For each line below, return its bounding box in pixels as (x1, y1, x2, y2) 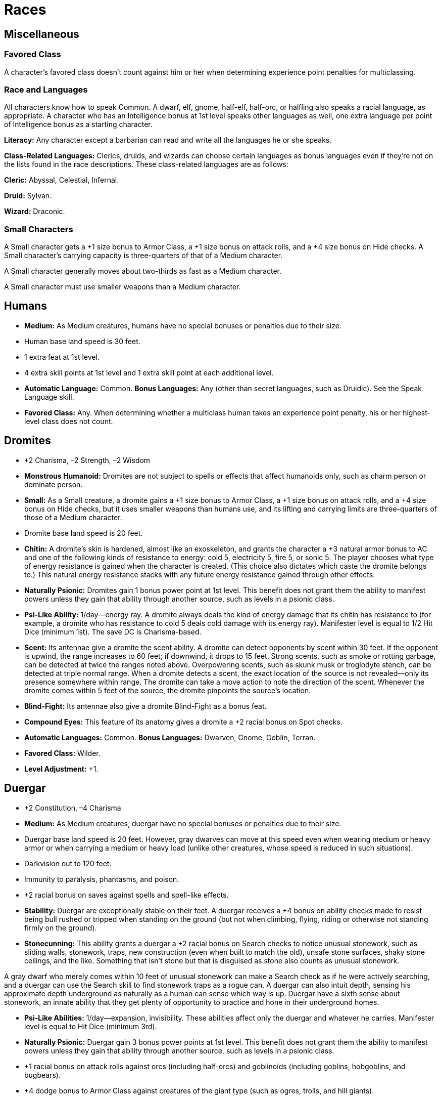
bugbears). (24, 1070, 61, 1079)
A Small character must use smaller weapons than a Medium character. (4, 282, 241, 291)
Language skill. (24, 392, 74, 401)
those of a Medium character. (24, 513, 122, 522)
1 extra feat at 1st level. (24, 352, 100, 361)
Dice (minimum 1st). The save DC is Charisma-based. (24, 627, 202, 636)
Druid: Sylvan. (4, 191, 52, 200)
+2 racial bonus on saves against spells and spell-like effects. (24, 890, 229, 899)
